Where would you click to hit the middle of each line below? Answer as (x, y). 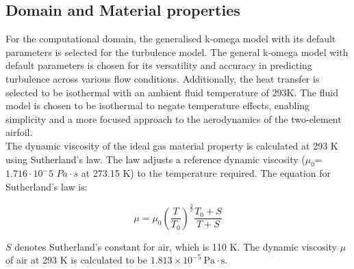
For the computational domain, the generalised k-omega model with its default (171, 39)
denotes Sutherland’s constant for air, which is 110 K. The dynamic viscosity (176, 246)
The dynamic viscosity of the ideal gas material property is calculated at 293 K (172, 145)
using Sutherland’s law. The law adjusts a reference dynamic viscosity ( (155, 159)
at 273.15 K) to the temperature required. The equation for (206, 173)
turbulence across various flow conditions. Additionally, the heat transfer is (163, 78)
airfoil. (19, 132)
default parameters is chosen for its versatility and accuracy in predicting (159, 65)
